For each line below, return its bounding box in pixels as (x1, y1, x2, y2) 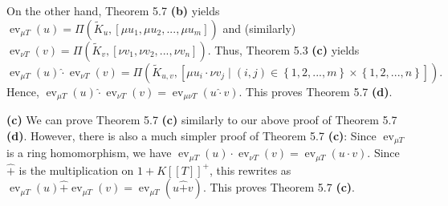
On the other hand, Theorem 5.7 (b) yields (6, 2, 220, 18)
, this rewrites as (209, 161, 291, 178)
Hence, (6, 83, 39, 99)
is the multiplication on (18, 161, 134, 178)
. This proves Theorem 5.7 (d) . (238, 83, 393, 99)
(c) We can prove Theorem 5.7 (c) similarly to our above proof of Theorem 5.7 (6, 111, 397, 128)
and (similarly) (222, 19, 296, 36)
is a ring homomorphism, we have (6, 144, 172, 161)
